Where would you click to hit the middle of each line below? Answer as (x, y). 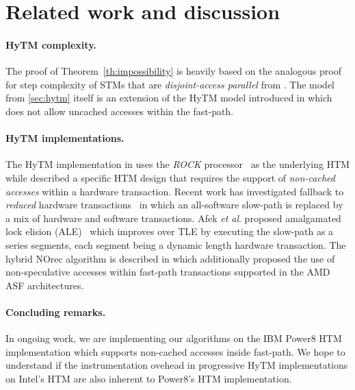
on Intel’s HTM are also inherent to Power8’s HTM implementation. (149, 378)
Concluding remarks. (56, 312)
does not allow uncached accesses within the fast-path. (120, 111)
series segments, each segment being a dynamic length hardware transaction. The (176, 244)
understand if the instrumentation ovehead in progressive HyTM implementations (177, 365)
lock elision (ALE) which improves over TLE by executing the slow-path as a (170, 231)
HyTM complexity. (51, 44)
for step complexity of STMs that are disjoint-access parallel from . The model (170, 84)
